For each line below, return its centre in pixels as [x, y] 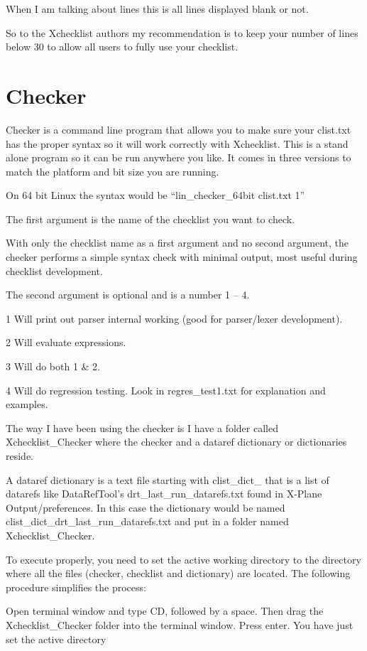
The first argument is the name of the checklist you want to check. [150, 219]
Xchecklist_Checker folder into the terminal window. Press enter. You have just [180, 624]
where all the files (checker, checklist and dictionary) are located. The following [178, 573]
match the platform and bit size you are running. [113, 171]
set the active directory [56, 639]
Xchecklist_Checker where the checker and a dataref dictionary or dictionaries [176, 442]
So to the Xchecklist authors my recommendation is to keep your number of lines [182, 32]
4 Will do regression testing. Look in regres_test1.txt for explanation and [166, 390]
